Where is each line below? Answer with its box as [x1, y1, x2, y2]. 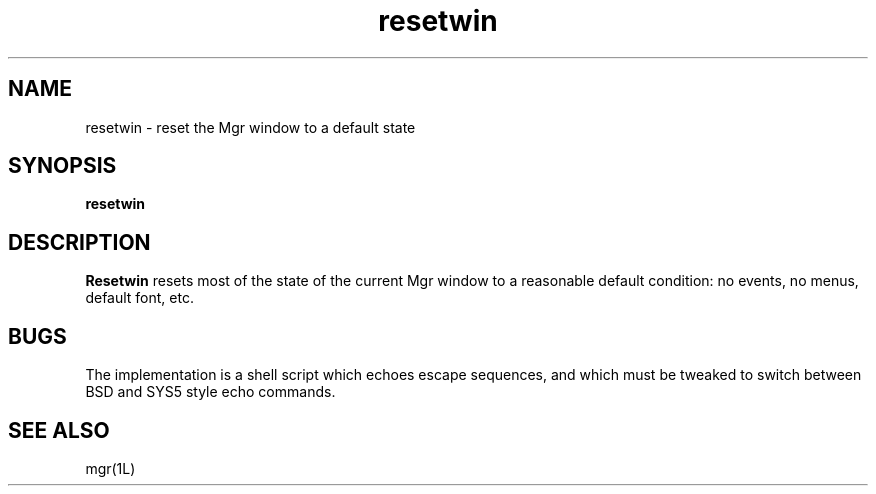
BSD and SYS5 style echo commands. [85, 383, 336, 401]
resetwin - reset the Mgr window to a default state [85, 118, 416, 136]
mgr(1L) [85, 459, 136, 477]
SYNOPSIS [8, 153, 117, 179]
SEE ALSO [8, 417, 110, 443]
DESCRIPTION [8, 229, 151, 255]
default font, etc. [85, 289, 194, 307]
